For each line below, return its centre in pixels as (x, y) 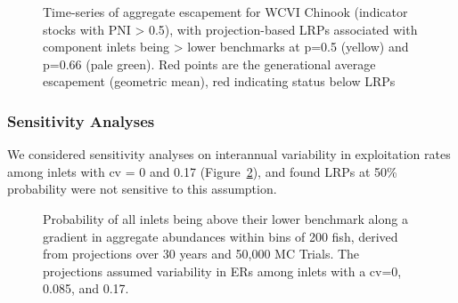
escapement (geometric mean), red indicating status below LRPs (219, 81)
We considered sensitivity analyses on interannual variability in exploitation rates (229, 154)
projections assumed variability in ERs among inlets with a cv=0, (222, 271)
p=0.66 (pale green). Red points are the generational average (209, 64)
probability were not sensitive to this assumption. (142, 189)
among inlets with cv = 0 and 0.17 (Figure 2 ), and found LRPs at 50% (202, 171)
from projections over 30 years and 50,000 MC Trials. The (201, 254)
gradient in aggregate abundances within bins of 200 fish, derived (221, 236)
